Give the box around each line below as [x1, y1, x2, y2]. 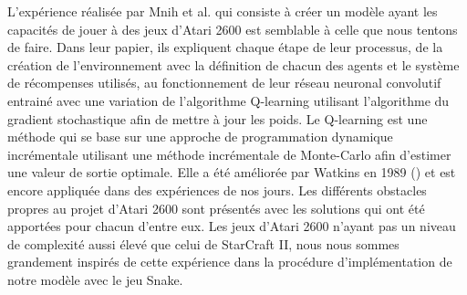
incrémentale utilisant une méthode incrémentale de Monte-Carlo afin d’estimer [7, 144, 451, 163]
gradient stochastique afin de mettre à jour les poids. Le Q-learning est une [7, 109, 428, 128]
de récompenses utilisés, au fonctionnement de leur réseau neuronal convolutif [7, 73, 441, 92]
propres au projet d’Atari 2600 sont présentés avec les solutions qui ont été [7, 198, 425, 217]
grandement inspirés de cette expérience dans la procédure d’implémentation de [7, 252, 452, 271]
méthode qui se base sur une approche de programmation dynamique [7, 127, 393, 146]
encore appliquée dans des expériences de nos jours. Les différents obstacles [7, 180, 427, 199]
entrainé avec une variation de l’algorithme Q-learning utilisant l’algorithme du [7, 90, 450, 110]
